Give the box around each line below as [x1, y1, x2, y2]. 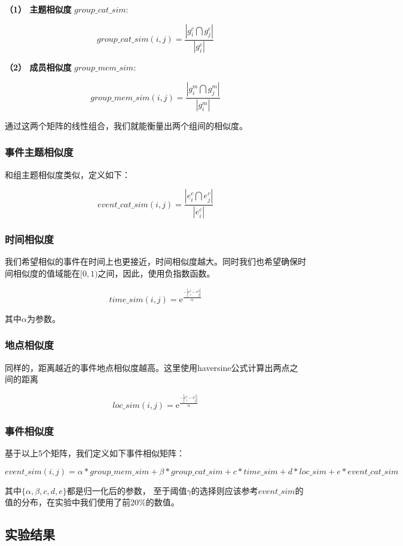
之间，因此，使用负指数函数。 [97, 267, 215, 280]
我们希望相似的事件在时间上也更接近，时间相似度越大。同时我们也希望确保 [5, 255, 298, 268]
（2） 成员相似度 [5, 61, 72, 73]
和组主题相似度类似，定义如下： [5, 168, 130, 180]
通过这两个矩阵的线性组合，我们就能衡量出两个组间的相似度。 [5, 119, 248, 131]
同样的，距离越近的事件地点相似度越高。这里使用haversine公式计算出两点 [5, 361, 290, 373]
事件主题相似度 [5, 145, 74, 159]
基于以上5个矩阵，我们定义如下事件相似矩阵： [5, 447, 185, 459]
